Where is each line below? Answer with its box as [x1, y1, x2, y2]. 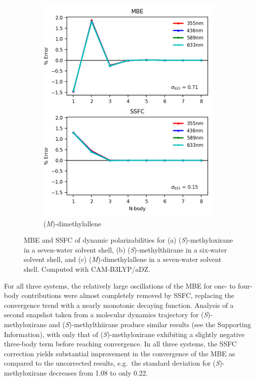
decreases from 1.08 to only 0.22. [49, 367, 148, 378]
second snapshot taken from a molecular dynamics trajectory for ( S [4, 309, 208, 320]
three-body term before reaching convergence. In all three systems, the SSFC [4, 339, 237, 349]
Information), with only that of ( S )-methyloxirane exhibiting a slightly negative [4, 329, 245, 339]
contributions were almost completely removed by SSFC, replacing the [21, 290, 235, 300]
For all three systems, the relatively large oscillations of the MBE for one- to [4, 280, 236, 291]
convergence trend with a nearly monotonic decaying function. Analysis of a [4, 299, 234, 310]
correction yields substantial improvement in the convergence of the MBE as [4, 348, 235, 358]
